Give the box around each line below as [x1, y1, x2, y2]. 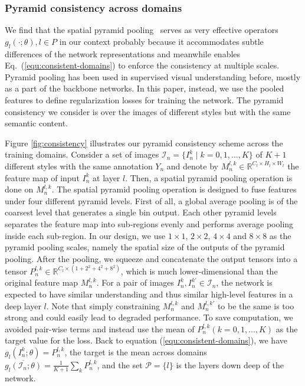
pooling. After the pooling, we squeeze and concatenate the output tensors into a [5, 252, 298, 264]
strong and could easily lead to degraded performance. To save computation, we [5, 311, 293, 323]
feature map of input [5, 171, 80, 184]
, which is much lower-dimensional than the [120, 264, 278, 277]
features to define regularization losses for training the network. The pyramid [5, 93, 284, 106]
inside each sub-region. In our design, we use [5, 229, 166, 241]
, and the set [97, 358, 143, 371]
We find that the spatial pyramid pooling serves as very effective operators [5, 24, 278, 36]
